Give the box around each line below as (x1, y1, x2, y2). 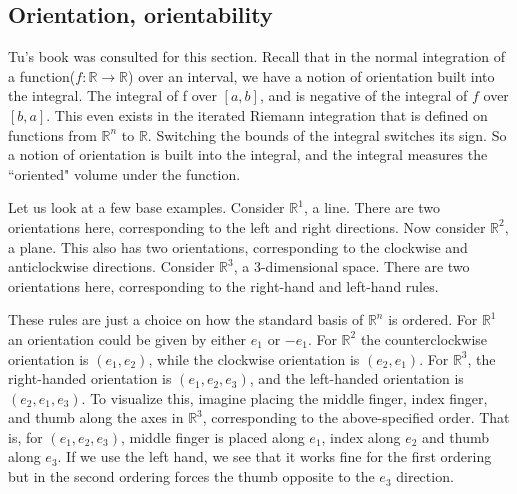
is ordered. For (388, 309, 478, 330)
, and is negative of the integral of (259, 85, 468, 106)
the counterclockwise (360, 328, 488, 349)
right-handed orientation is (8, 368, 172, 389)
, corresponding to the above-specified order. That (202, 407, 510, 428)
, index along (321, 426, 401, 447)
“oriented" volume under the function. (8, 163, 241, 184)
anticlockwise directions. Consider (8, 256, 215, 277)
